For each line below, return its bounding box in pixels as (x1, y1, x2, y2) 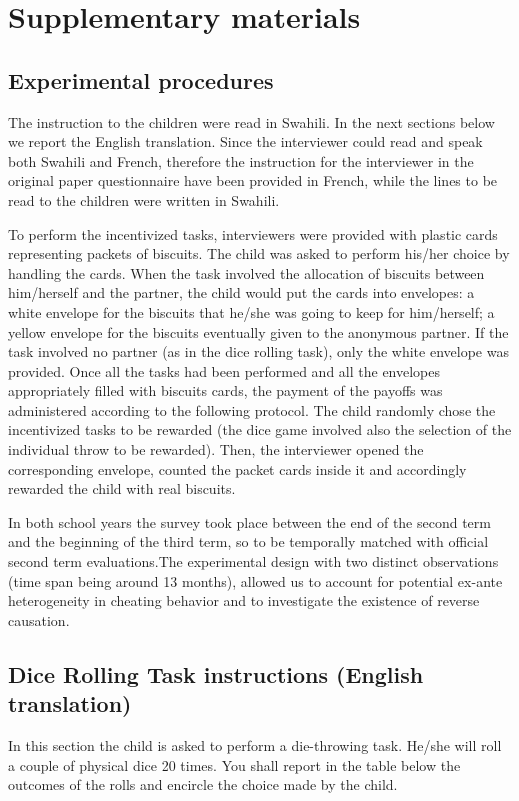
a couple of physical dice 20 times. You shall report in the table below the (8, 754, 461, 775)
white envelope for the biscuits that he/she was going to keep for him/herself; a (8, 301, 495, 322)
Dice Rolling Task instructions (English (8, 658, 424, 689)
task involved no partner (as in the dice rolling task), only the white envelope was (8, 341, 509, 362)
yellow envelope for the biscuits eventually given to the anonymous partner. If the (8, 321, 509, 342)
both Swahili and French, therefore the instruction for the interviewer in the (8, 150, 474, 171)
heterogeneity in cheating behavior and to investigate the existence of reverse (8, 590, 480, 611)
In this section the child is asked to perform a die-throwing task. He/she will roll (8, 735, 502, 756)
